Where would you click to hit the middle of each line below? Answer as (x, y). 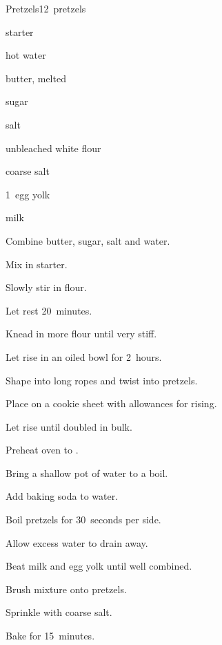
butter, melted (36, 78)
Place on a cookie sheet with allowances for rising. (111, 403)
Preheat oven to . (42, 450)
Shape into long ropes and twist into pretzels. (102, 380)
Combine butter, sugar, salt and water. (88, 240)
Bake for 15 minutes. (50, 636)
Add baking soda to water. (62, 496)
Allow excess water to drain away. (77, 542)
